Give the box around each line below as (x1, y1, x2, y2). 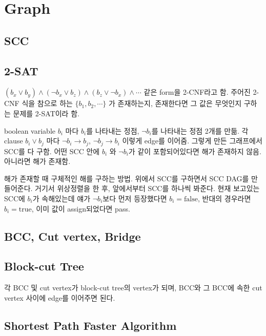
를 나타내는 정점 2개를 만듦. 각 (151, 125, 249, 136)
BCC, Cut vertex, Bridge (4, 228, 141, 244)
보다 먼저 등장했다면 (103, 193, 167, 203)
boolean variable (4, 125, 56, 136)
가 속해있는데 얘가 (32, 193, 91, 203)
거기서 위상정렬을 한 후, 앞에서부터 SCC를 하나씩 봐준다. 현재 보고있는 (35, 183, 260, 194)
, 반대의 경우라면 (198, 193, 251, 203)
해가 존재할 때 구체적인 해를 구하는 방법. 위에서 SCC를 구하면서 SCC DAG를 (4, 173, 249, 183)
